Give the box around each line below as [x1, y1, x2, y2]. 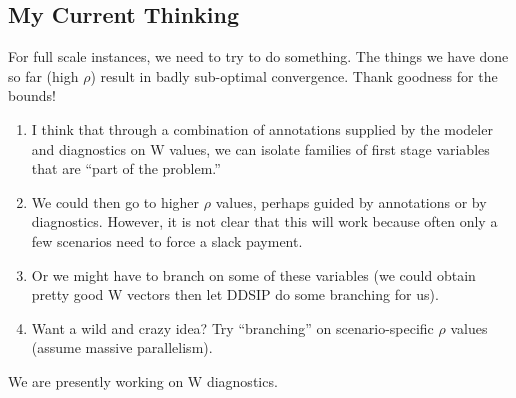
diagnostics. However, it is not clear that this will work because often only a [31, 211, 498, 232]
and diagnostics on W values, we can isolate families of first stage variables [31, 138, 490, 159]
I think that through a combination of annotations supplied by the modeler [31, 118, 493, 139]
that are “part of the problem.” [31, 158, 221, 179]
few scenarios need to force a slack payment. [31, 230, 303, 251]
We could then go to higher [31, 191, 200, 212]
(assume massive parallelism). [31, 337, 213, 358]
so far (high [8, 65, 79, 86]
